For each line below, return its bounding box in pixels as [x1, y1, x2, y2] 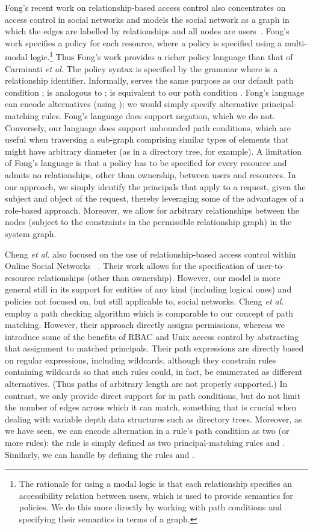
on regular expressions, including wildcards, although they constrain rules [5, 353, 276, 366]
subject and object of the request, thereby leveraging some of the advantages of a [5, 192, 304, 205]
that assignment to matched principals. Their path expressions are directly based [5, 342, 304, 354]
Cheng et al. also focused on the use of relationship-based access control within [5, 247, 296, 260]
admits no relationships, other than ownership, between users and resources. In [5, 168, 296, 181]
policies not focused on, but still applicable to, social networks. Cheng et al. [5, 294, 284, 307]
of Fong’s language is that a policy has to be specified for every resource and [5, 156, 287, 169]
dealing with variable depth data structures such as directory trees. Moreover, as [5, 412, 302, 425]
